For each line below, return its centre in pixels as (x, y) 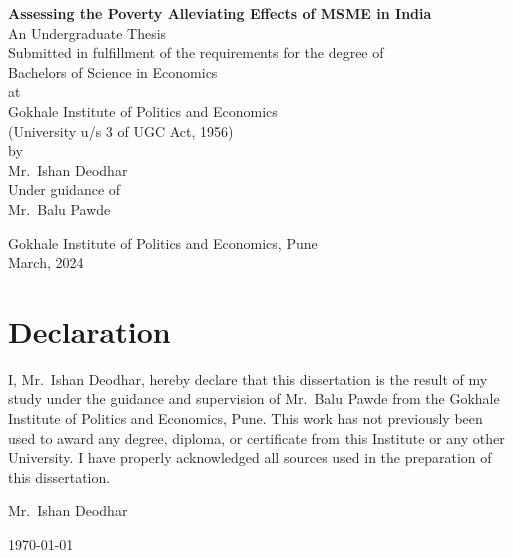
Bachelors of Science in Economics (113, 71)
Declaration (89, 330)
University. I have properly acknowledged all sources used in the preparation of (250, 457)
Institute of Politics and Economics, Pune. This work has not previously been (245, 418)
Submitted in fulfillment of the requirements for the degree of (196, 52)
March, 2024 (46, 262)
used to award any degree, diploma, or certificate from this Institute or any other (256, 437)
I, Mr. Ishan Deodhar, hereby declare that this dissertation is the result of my (248, 378)
